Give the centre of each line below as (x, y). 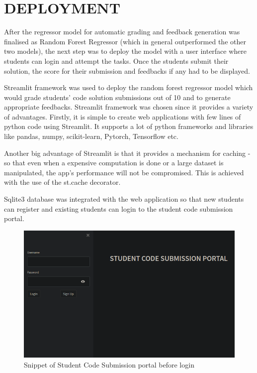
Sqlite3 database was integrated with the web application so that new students (124, 199)
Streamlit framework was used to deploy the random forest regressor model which (128, 87)
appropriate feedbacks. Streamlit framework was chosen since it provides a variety (129, 107)
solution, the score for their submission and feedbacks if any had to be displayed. (127, 70)
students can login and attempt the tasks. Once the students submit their (116, 61)
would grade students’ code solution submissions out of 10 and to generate (117, 97)
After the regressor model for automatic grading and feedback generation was (122, 32)
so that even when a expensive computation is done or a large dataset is (114, 163)
